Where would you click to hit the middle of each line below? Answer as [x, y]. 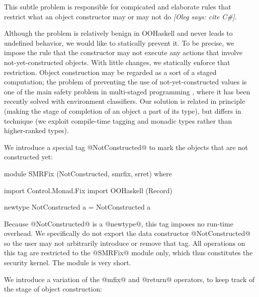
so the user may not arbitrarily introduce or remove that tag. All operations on [125, 243]
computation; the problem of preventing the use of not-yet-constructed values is [126, 82]
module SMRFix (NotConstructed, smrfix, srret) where [88, 173]
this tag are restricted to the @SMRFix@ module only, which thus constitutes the [129, 253]
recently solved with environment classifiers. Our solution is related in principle [125, 101]
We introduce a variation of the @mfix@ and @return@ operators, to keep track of [129, 279]
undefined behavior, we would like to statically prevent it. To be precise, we [119, 42]
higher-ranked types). [37, 130]
